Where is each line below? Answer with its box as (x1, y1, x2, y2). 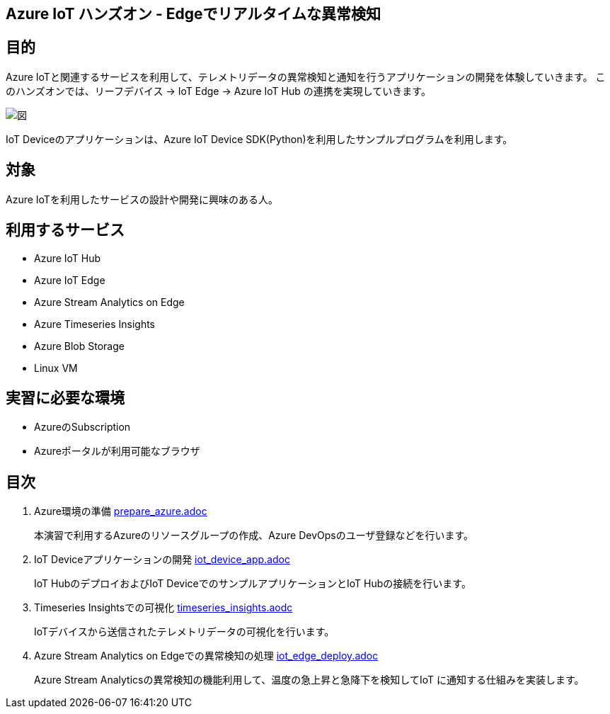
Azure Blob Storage (34, 339, 125, 352)
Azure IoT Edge (34, 273, 105, 286)
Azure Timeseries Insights (34, 317, 156, 330)
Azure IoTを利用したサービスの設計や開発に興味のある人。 (6, 193, 278, 205)
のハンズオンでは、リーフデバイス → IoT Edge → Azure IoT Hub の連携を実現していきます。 (6, 84, 431, 97)
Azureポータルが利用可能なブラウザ (34, 445, 200, 458)
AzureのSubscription (34, 421, 131, 433)
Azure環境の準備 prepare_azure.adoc (34, 505, 207, 518)
